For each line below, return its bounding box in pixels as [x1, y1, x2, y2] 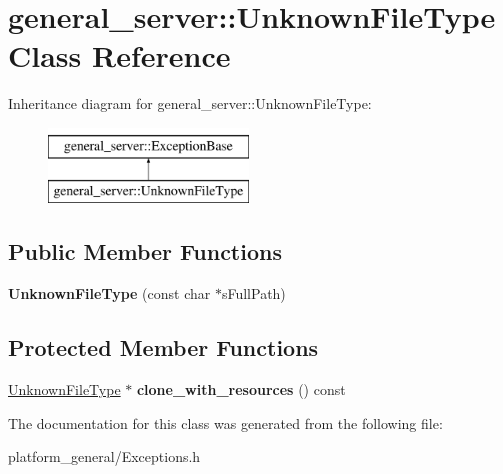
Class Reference [8, 35, 231, 76]
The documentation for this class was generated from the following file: [8, 412, 443, 433]
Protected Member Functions [8, 332, 319, 363]
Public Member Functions [8, 236, 282, 267]
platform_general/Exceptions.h [8, 446, 201, 467]
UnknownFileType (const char [8, 283, 211, 304]
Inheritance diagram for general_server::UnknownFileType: [8, 93, 372, 114]
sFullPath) [221, 283, 286, 304]
